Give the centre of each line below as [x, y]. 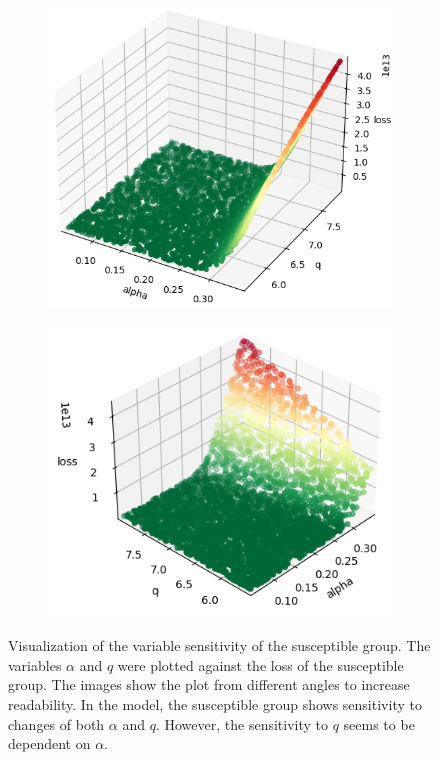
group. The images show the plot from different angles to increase [209, 684]
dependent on [49, 743]
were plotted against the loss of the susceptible [260, 664]
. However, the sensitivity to [241, 723]
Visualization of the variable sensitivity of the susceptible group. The [219, 645]
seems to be [379, 723]
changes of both [56, 723]
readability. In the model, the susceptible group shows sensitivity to [215, 704]
